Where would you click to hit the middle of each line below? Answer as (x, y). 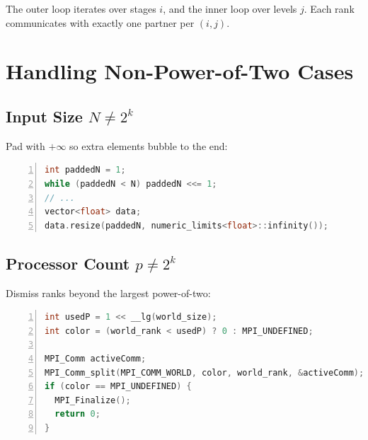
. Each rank (329, 8)
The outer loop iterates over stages (81, 8)
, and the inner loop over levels (230, 8)
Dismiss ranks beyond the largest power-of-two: (108, 293)
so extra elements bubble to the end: (149, 145)
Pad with (25, 145)
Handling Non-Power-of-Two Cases (180, 71)
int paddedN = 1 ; (85, 170)
